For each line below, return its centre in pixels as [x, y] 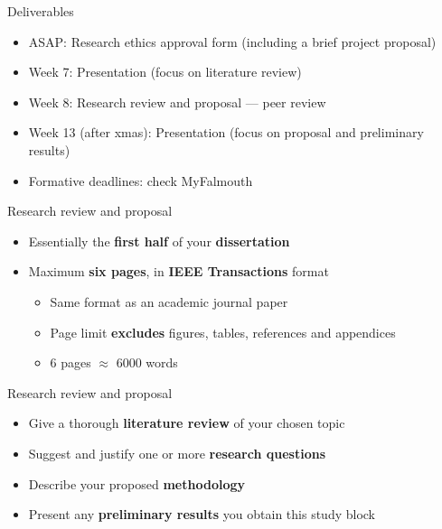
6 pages [71, 362]
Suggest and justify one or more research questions [177, 453]
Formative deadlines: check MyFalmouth [141, 180]
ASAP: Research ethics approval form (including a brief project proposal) [232, 41]
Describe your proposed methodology [136, 483]
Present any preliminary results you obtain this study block [202, 514]
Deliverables [41, 11]
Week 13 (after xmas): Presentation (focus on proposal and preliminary [226, 132]
